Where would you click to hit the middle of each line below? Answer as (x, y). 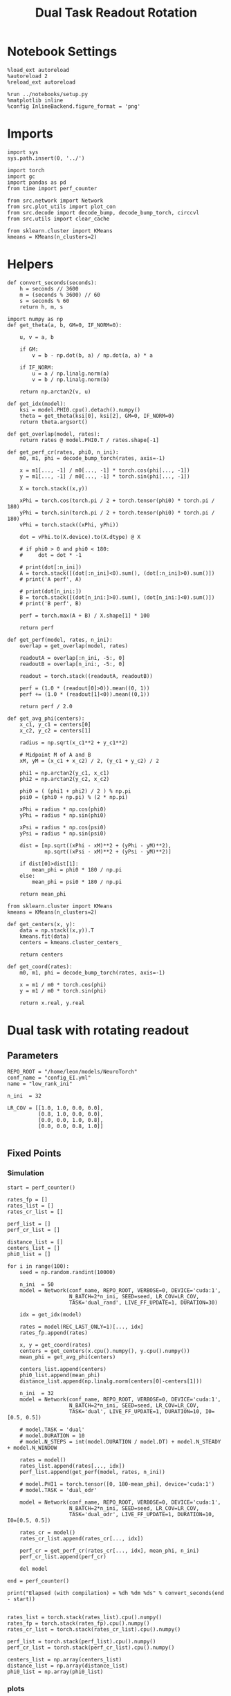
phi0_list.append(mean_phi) (60, 1375)
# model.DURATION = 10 (52, 1436)
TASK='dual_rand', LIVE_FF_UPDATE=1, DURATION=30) (143, 1302)
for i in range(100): (38, 1266)
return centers (41, 955)
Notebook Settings (62, 52)
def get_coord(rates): (40, 966)
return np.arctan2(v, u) (55, 391)
